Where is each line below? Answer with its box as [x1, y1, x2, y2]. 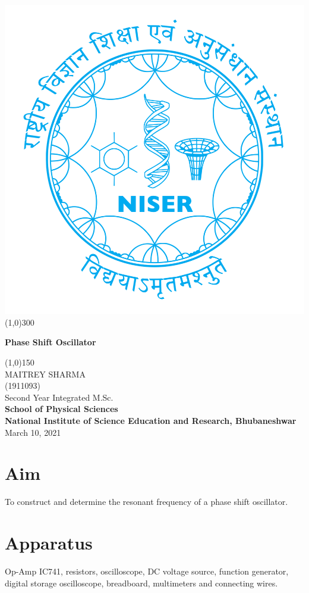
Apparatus [5, 530, 93, 555]
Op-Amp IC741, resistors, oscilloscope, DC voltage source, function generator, [5, 564, 289, 577]
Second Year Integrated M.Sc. [5, 391, 113, 403]
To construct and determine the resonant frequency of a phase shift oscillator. [5, 495, 288, 508]
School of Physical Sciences [5, 402, 118, 415]
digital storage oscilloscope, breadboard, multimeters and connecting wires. [5, 576, 278, 589]
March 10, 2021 [5, 426, 61, 438]
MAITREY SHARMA [5, 367, 86, 380]
